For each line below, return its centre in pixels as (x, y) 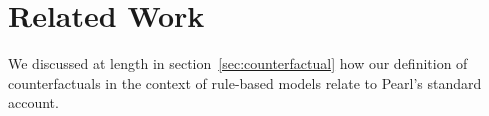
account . (33, 102)
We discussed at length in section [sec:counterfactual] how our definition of (238, 63)
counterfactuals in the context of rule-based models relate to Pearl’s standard (245, 82)
